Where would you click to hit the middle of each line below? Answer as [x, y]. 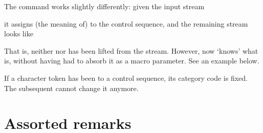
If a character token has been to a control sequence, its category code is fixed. [126, 77]
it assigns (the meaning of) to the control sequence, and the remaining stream [126, 23]
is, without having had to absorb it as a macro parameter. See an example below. [132, 61]
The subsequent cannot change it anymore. [71, 88]
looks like [19, 34]
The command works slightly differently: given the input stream [104, 6]
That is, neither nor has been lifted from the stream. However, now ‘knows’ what [131, 50]
